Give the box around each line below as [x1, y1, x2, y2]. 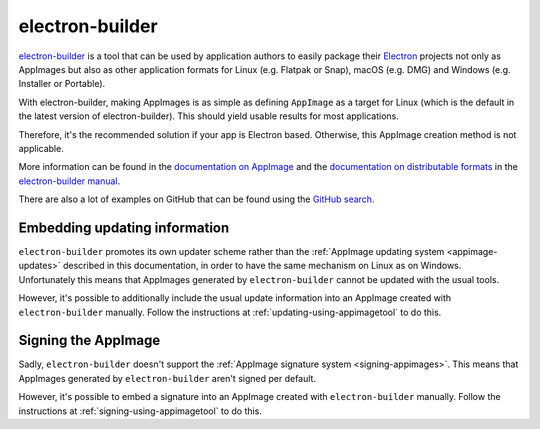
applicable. [18, 142, 64, 154]
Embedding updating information [18, 219, 230, 236]
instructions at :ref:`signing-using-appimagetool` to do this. [18, 405, 262, 417]
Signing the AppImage [18, 332, 161, 349]
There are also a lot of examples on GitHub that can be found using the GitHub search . [18, 193, 375, 205]
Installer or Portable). [18, 78, 106, 90]
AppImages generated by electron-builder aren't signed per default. [18, 372, 317, 384]
